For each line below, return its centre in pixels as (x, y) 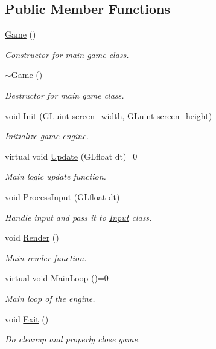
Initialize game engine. (47, 136)
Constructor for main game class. (67, 54)
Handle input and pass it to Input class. (78, 217)
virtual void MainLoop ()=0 (57, 278)
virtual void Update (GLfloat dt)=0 (71, 156)
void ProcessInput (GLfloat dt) (62, 196)
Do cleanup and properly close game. (73, 339)
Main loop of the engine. (50, 298)
